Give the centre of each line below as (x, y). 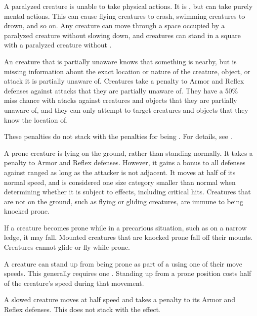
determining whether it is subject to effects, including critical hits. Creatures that (128, 192)
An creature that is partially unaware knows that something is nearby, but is (120, 61)
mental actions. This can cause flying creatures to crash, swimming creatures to (125, 16)
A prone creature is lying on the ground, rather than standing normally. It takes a (128, 153)
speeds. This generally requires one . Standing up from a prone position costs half (128, 273)
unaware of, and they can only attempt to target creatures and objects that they (126, 110)
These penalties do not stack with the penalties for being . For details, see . (118, 136)
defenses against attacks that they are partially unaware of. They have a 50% (121, 90)
